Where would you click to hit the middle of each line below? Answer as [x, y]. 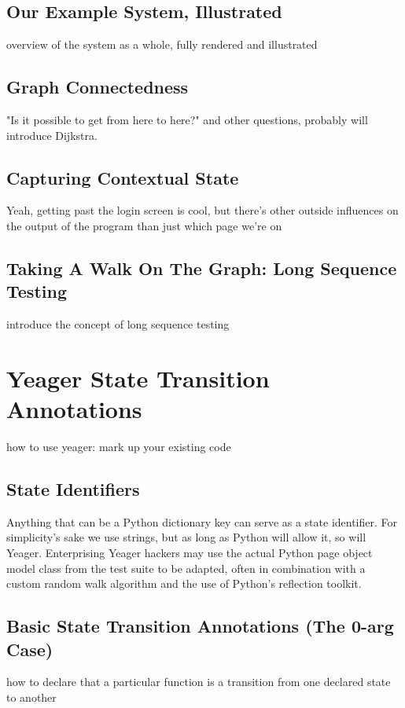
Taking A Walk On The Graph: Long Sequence [202, 268]
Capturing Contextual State [123, 177]
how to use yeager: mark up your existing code [119, 447]
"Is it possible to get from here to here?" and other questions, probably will [187, 119]
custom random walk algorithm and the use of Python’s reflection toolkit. [184, 583]
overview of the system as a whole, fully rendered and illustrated [162, 44]
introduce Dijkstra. [52, 135]
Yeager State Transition [138, 378]
